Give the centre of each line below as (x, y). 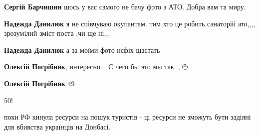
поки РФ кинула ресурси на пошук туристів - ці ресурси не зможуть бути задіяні (128, 117)
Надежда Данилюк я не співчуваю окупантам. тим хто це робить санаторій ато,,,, (130, 23)
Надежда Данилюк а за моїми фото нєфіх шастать (82, 50)
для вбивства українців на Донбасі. (57, 126)
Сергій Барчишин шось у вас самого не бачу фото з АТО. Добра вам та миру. (125, 6)
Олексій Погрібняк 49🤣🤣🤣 (42, 83)
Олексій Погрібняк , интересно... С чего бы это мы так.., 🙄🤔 (97, 67)
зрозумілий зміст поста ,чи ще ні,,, (57, 33)
